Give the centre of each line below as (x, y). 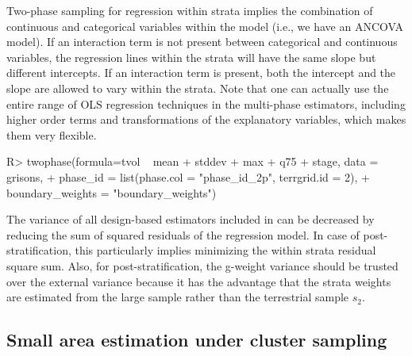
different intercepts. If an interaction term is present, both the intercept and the (201, 73)
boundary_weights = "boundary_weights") (112, 192)
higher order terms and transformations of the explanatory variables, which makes (206, 119)
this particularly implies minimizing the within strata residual (225, 250)
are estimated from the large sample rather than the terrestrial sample (178, 297)
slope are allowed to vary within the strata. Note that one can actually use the (198, 88)
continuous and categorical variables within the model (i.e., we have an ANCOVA (205, 26)
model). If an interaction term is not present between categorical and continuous (202, 42)
